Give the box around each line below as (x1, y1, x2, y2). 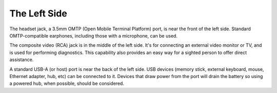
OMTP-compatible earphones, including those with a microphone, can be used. (9, 32, 178, 39)
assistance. (9, 57, 34, 63)
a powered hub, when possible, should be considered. (9, 80, 124, 87)
